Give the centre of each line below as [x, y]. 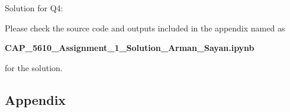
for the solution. [34, 67]
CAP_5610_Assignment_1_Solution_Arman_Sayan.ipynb [130, 48]
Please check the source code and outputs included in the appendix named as [145, 28]
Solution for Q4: [34, 8]
